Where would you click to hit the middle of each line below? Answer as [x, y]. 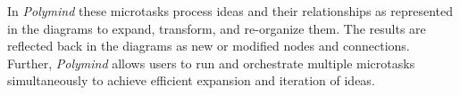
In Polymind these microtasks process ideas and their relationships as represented [230, 11]
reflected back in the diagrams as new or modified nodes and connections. [209, 46]
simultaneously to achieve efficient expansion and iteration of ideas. [191, 80]
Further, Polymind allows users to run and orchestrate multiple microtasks [211, 63]
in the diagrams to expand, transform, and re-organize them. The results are [217, 28]
